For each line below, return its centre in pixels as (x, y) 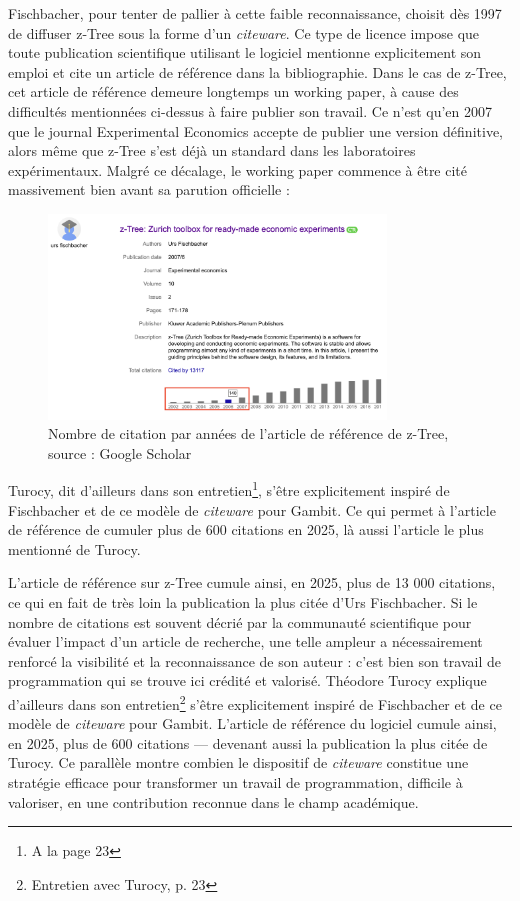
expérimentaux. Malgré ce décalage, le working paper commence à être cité (238, 169)
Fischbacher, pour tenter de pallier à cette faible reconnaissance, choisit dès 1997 (255, 13)
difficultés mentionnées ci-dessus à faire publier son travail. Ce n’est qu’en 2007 (250, 110)
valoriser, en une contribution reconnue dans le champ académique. (213, 801)
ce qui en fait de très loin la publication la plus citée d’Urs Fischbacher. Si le (243, 602)
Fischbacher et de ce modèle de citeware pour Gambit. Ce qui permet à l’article (252, 509)
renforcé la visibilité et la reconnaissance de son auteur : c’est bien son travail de (254, 660)
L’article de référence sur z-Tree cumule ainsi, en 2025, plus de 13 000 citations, (252, 582)
